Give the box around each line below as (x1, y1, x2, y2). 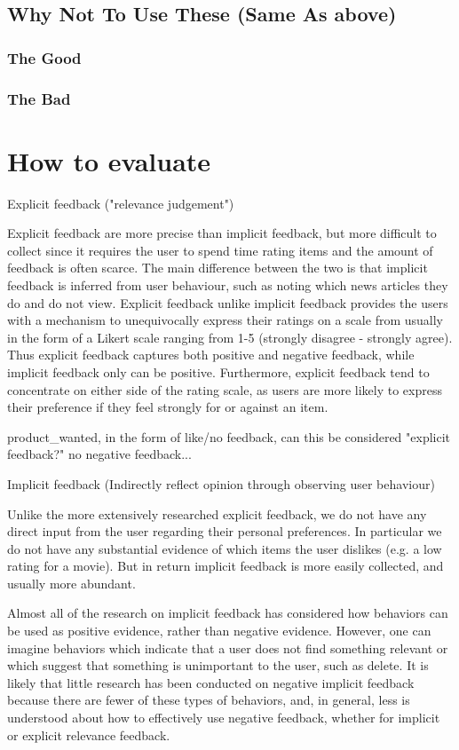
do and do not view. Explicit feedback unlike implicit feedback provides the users (7, 293, 448, 312)
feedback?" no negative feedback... (7, 445, 192, 463)
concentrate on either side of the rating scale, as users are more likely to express (7, 380, 442, 399)
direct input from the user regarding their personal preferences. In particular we (7, 522, 442, 541)
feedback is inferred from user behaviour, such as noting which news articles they (7, 275, 448, 294)
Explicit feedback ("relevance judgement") (7, 193, 234, 212)
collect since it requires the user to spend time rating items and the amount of (7, 241, 433, 259)
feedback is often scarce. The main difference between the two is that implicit (7, 258, 428, 277)
